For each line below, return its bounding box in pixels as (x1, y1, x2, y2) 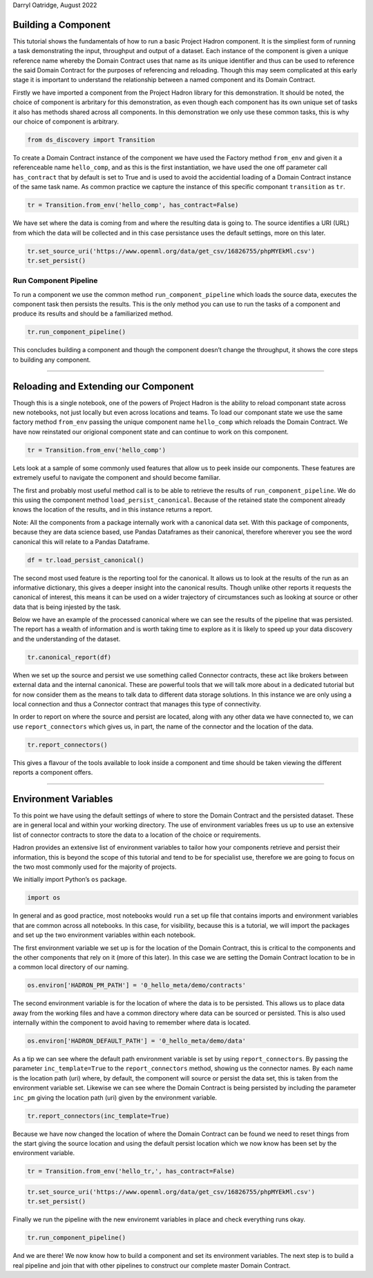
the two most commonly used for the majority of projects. (12, 863, 177, 871)
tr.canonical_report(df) (27, 653, 112, 661)
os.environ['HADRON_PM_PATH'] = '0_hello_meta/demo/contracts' (27, 981, 247, 989)
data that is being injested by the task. (12, 603, 122, 611)
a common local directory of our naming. (12, 963, 129, 971)
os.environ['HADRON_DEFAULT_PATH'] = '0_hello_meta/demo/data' (27, 1037, 247, 1045)
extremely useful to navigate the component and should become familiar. (12, 474, 221, 482)
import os (27, 894, 61, 902)
